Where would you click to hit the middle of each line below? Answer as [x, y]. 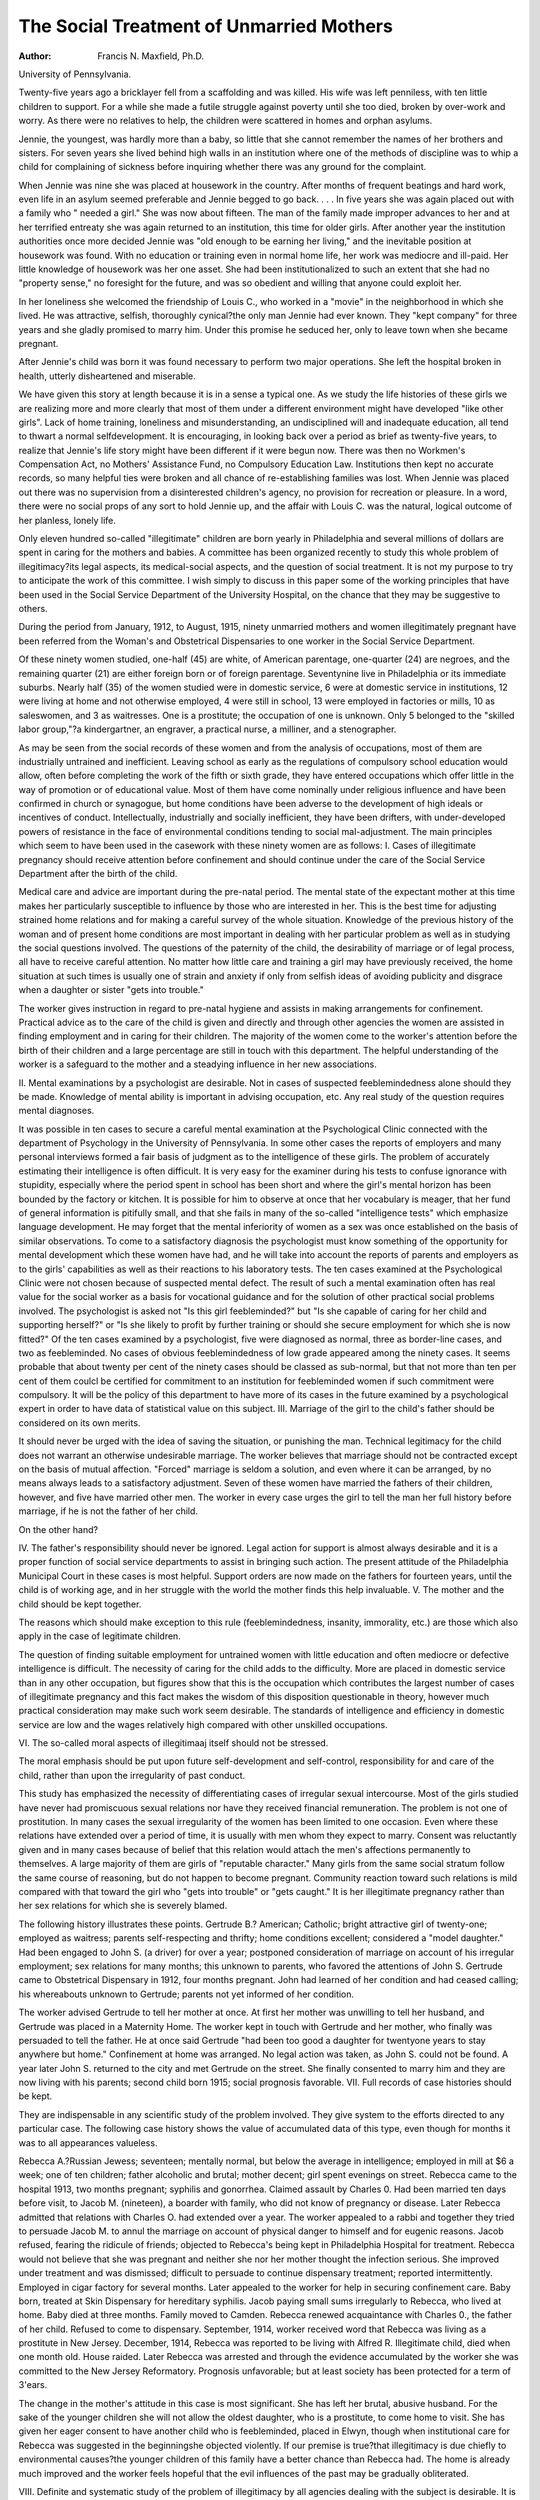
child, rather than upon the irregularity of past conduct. [132, 1775]
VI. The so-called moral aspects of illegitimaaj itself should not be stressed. [173, 1743]
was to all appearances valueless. [88, 2142]
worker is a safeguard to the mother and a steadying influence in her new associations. [197, 1064]
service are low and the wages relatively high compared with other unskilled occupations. [203, 1724]
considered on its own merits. [79, 1422]
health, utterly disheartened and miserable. [107, 376]
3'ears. [33, 2385]
